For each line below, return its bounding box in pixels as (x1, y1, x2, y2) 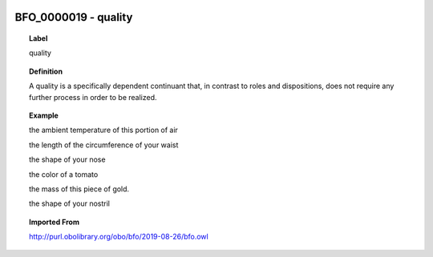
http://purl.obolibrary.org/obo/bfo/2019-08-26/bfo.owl (29, 232, 208, 242)
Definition (29, 66, 63, 76)
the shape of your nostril (29, 199, 110, 208)
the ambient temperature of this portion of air (29, 125, 178, 135)
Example (29, 110, 59, 120)
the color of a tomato (29, 169, 99, 179)
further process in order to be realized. (29, 92, 157, 102)
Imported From (29, 217, 80, 227)
